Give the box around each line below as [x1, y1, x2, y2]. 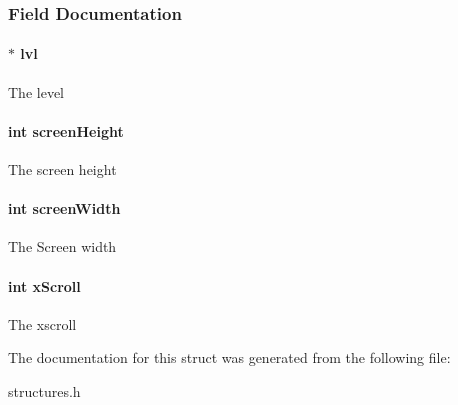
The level [8, 81, 64, 102]
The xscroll [8, 313, 77, 334]
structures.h [8, 381, 81, 401]
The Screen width [8, 236, 117, 257]
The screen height [8, 159, 117, 180]
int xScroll [8, 275, 81, 296]
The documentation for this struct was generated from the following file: [8, 347, 451, 368]
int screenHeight [8, 120, 124, 141]
